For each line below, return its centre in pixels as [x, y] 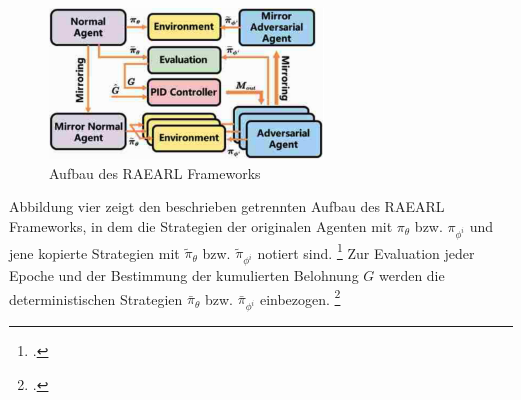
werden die [411, 275]
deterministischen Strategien [96, 298]
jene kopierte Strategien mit [94, 252]
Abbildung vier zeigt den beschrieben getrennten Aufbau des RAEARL [227, 206]
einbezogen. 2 [300, 297]
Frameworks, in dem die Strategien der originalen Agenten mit [201, 225]
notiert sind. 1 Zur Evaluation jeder [366, 251]
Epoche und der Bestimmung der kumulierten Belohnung [184, 275]
